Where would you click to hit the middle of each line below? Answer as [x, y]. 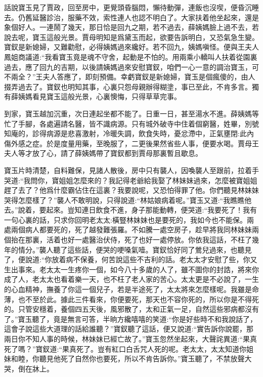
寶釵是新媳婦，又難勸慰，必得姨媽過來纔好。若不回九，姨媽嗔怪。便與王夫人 [131, 47]
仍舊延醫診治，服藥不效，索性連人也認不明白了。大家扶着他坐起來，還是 [138, 17]
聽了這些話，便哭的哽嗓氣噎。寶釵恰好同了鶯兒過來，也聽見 [152, 249]
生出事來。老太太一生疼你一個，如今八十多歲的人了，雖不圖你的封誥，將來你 [131, 269]
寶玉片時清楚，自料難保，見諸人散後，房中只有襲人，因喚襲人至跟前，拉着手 [131, 170]
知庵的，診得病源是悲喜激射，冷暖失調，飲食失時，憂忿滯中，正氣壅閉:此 [125, 133]
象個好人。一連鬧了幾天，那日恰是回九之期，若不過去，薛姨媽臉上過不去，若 [131, 27]
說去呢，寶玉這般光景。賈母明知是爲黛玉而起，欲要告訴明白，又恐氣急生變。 [131, 37]
